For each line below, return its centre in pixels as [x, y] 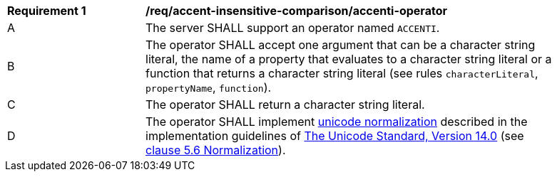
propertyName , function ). [209, 87]
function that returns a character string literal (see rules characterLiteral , [342, 73]
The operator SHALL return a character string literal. [285, 104]
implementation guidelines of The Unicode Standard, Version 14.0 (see [335, 136]
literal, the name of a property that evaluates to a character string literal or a [349, 59]
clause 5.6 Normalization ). [216, 150]
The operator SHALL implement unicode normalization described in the [337, 122]
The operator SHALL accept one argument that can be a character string [341, 45]
